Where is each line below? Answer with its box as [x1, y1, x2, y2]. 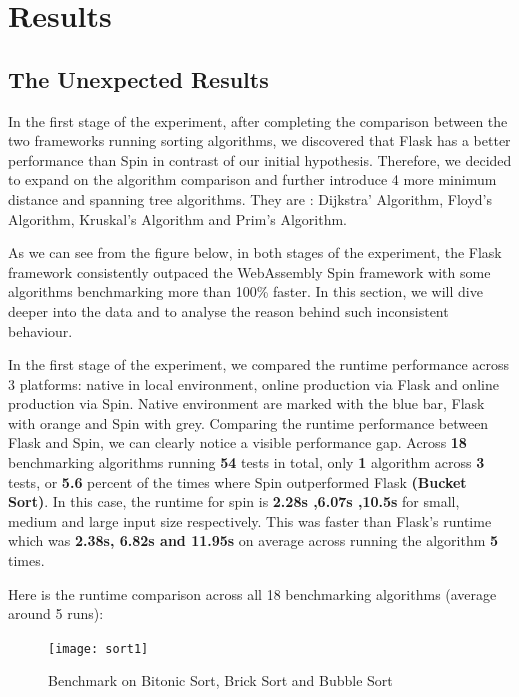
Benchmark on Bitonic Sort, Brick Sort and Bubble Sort [48, 670, 393, 691]
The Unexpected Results [8, 63, 269, 94]
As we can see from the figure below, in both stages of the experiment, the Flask [8, 242, 502, 263]
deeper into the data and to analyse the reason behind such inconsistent [8, 300, 449, 321]
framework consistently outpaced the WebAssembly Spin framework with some [8, 261, 491, 282]
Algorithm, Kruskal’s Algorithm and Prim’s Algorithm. [8, 208, 348, 229]
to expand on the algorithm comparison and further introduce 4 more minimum [8, 169, 497, 190]
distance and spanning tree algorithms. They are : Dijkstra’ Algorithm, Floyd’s [8, 188, 493, 209]
